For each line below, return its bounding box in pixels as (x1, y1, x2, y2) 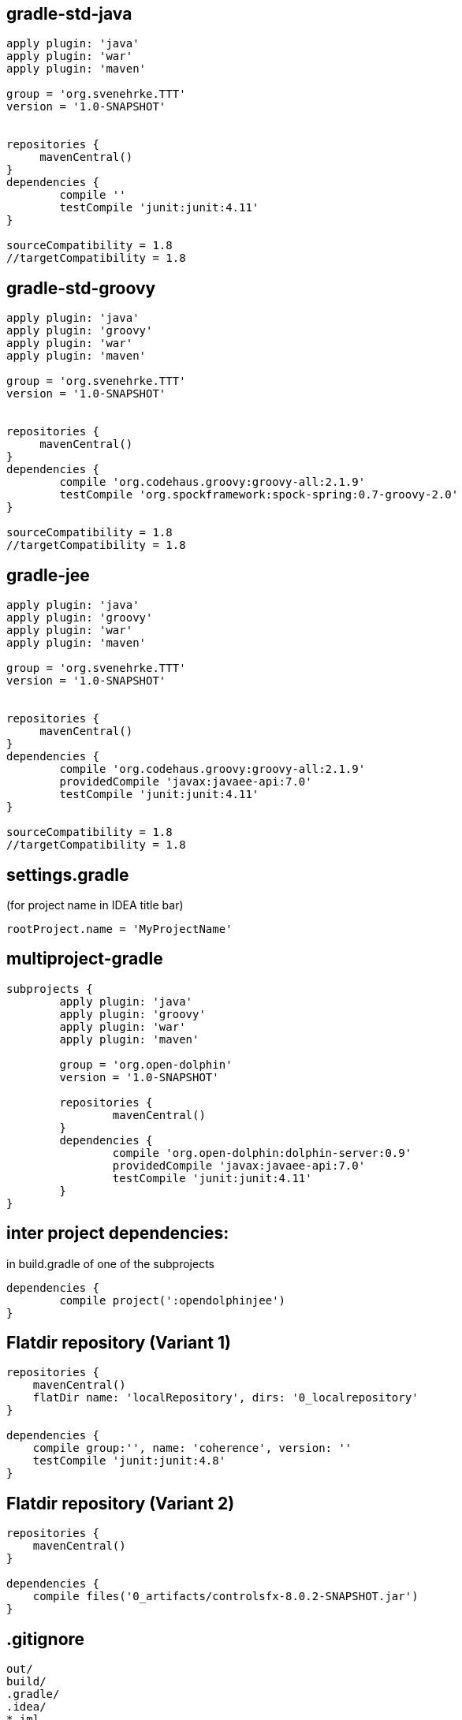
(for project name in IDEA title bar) (6, 897, 184, 912)
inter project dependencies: (6, 1223, 229, 1244)
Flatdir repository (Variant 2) (6, 1493, 235, 1513)
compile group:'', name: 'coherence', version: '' (32, 1442, 352, 1455)
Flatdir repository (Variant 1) (6, 1333, 231, 1353)
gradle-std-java (6, 4, 132, 24)
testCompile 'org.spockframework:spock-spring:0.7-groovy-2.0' (59, 488, 459, 502)
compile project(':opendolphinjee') (59, 1293, 286, 1307)
